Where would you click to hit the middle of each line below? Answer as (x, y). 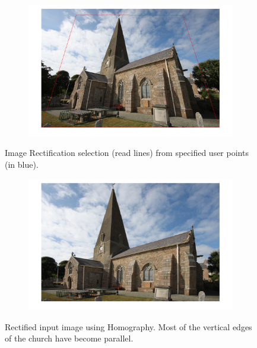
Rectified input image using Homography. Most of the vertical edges (128, 326)
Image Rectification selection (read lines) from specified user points (127, 153)
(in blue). (22, 164)
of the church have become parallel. (69, 338)
